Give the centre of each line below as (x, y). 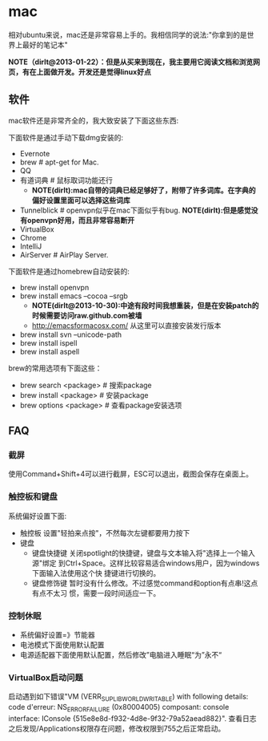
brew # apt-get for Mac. (59, 162)
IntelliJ (31, 246)
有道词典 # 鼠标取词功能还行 (66, 180)
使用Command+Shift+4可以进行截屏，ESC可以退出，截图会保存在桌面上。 (131, 474)
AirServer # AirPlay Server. (64, 254)
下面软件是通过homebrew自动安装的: (69, 271)
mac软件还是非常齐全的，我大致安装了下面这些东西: (94, 120)
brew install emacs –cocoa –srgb (74, 296)
